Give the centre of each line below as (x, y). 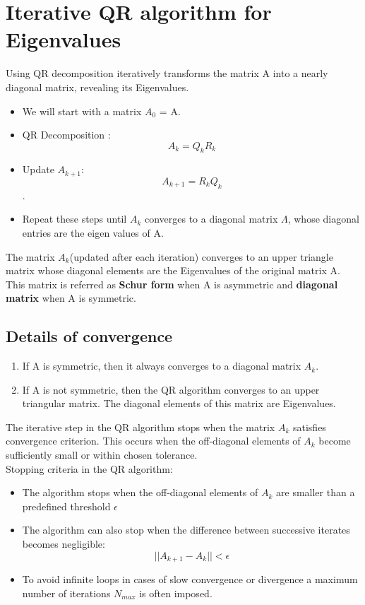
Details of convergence (89, 336)
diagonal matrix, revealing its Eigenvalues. (97, 87)
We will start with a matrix (82, 111)
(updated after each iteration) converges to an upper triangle (201, 256)
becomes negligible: (64, 544)
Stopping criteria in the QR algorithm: (89, 468)
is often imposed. (176, 593)
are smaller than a (316, 492)
